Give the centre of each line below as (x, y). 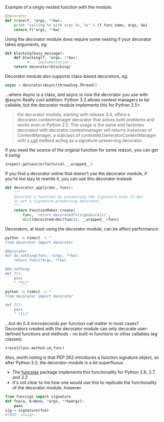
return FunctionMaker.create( (45, 211)
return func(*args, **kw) (40, 260)
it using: (13, 155)
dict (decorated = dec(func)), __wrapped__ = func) (71, 219)
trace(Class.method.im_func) (35, 348)
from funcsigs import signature (38, 397)
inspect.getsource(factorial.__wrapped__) (49, 164)
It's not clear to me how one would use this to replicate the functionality (84, 382)
